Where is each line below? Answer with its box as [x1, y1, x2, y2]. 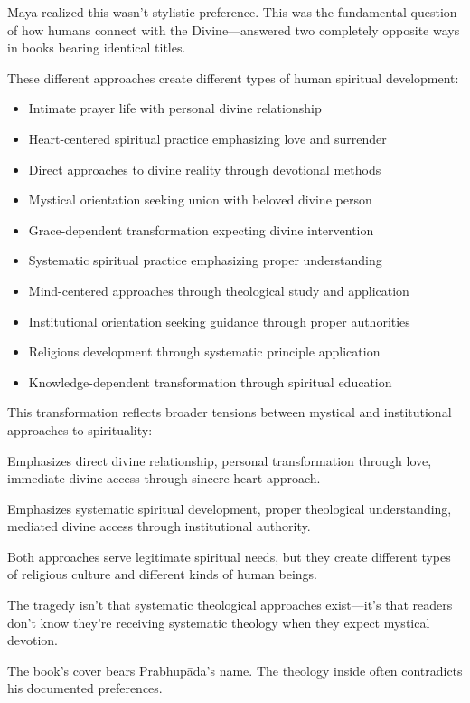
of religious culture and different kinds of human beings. [7, 565, 317, 584]
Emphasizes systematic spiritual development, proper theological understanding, [7, 499, 452, 518]
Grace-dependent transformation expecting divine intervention [28, 220, 374, 239]
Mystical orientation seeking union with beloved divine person [28, 190, 372, 209]
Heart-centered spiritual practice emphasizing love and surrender [28, 128, 387, 147]
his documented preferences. [7, 679, 163, 698]
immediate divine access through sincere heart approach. [7, 469, 321, 488]
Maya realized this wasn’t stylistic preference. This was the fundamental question [7, 3, 457, 21]
